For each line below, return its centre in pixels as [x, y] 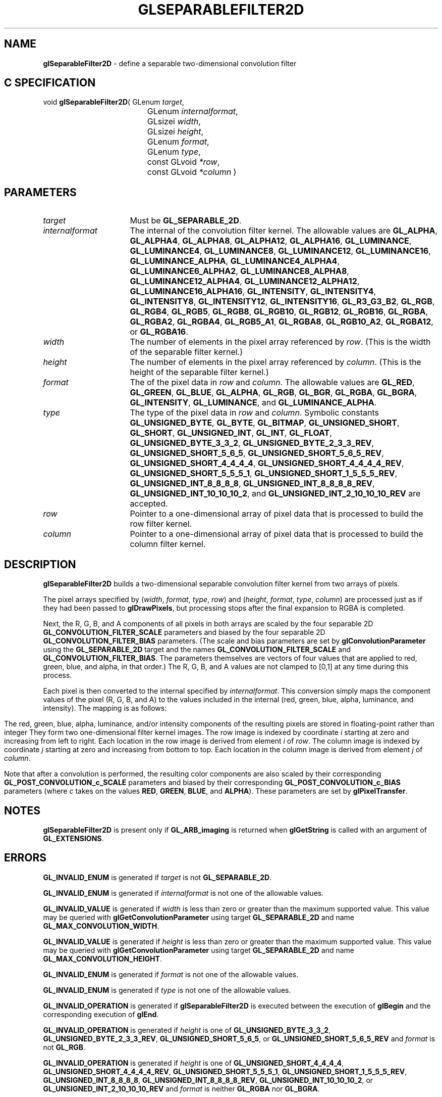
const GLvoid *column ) [192, 172]
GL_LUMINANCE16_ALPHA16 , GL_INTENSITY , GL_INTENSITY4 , [253, 291]
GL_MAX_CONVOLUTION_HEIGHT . [102, 958]
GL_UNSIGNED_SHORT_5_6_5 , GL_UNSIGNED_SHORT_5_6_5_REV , [257, 453]
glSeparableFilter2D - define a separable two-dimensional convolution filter [170, 63]
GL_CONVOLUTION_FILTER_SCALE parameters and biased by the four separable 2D [184, 632]
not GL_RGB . [64, 1047]
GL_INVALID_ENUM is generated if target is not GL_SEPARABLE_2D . [157, 877]
